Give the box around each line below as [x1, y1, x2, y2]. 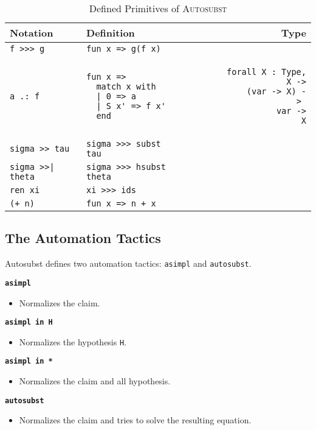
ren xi [10, 185, 40, 195]
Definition [86, 26, 135, 40]
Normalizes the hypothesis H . [19, 335, 127, 348]
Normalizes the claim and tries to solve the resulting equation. [19, 414, 252, 426]
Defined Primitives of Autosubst [89, 1, 227, 15]
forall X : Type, [227, 67, 306, 77]
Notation [10, 26, 53, 40]
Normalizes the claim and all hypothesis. [19, 375, 171, 387]
